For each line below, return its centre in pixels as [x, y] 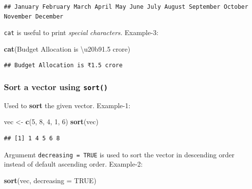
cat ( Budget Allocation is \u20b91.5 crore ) [67, 48]
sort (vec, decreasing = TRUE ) [50, 180]
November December [34, 16]
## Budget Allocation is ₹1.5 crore [63, 66]
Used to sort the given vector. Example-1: [67, 105]
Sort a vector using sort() [56, 86]
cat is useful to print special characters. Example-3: [81, 32]
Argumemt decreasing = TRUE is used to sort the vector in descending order [119, 154]
